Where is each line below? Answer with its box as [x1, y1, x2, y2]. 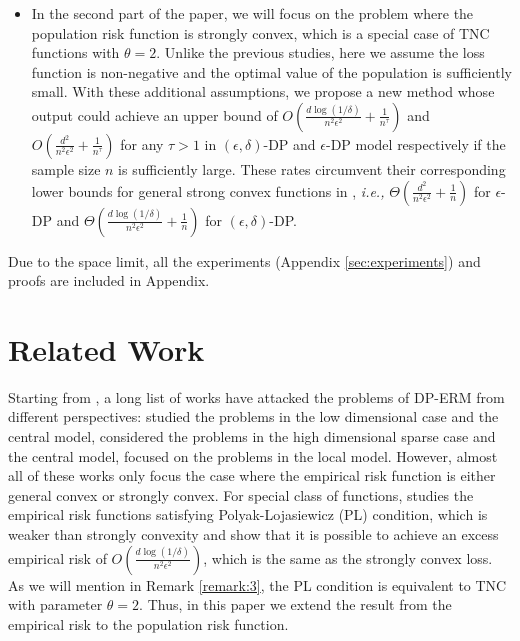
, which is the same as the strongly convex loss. [203, 547, 493, 568]
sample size [31, 158, 101, 179]
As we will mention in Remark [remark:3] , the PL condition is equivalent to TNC [8, 574, 507, 595]
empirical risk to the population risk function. [8, 613, 289, 634]
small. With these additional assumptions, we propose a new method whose [31, 81, 495, 102]
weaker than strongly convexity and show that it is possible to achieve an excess [8, 524, 499, 545]
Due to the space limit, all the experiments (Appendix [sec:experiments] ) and [8, 250, 481, 271]
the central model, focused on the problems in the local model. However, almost [8, 445, 498, 466]
